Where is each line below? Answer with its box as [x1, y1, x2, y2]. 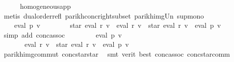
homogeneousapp [20, 1, 71, 11]
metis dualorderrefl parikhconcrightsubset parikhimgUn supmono [3, 10, 204, 21]
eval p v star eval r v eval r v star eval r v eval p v [14, 20, 221, 30]
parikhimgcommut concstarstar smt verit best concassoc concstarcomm [3, 48, 230, 59]
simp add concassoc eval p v [3, 29, 122, 40]
